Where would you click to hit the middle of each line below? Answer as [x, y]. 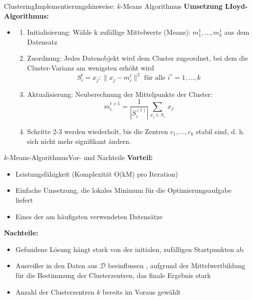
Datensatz [42, 41]
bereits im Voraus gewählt [142, 291]
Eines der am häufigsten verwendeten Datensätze [89, 216]
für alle [155, 78]
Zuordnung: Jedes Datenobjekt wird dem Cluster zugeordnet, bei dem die [138, 58]
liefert [24, 199]
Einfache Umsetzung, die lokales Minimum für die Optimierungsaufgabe [123, 190]
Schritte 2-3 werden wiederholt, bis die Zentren [98, 131]
